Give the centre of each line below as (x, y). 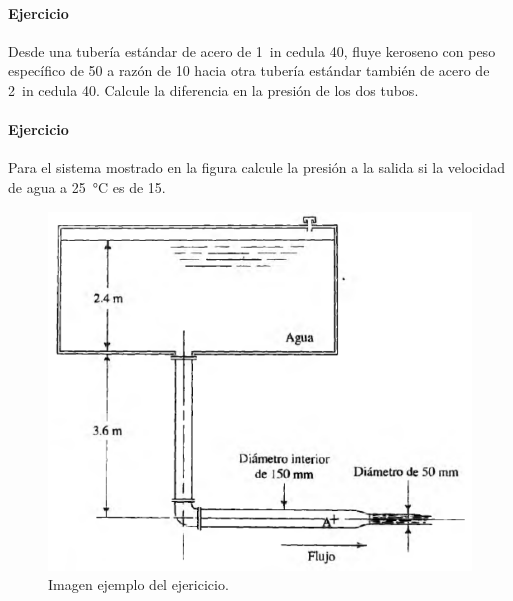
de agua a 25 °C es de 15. (87, 186)
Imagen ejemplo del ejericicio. (138, 584)
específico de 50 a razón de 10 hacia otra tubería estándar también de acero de (249, 70)
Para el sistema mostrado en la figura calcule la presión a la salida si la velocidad (256, 167)
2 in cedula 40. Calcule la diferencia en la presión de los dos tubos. (213, 89)
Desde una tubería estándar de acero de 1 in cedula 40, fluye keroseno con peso (252, 50)
